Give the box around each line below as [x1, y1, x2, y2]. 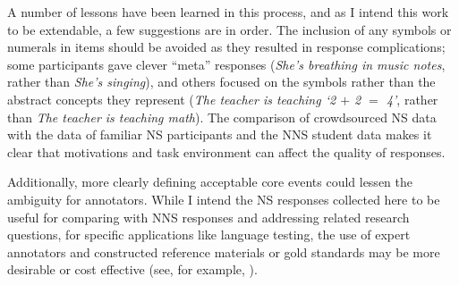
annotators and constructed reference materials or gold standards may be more [7, 242, 440, 261]
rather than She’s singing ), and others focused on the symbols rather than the [7, 72, 436, 91]
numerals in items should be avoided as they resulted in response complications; [7, 38, 446, 56]
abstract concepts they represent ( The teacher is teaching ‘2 [7, 89, 336, 108]
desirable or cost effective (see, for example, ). [7, 260, 258, 279]
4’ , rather [386, 89, 438, 108]
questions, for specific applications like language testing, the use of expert [7, 225, 411, 244]
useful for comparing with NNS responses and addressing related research [7, 207, 410, 226]
